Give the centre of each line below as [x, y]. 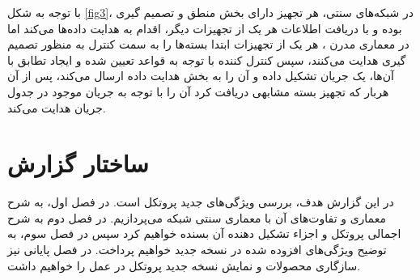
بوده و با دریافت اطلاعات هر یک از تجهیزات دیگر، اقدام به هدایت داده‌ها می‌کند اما [205, 28]
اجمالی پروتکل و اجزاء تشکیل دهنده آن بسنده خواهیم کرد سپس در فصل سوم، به [204, 233]
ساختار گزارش [78, 163]
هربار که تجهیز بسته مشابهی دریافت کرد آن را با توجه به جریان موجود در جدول [198, 91]
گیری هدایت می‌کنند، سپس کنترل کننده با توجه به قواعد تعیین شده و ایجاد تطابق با [207, 59]
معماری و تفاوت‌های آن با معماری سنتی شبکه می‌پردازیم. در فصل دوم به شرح [197, 217]
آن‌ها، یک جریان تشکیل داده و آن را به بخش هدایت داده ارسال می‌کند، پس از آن [201, 76]
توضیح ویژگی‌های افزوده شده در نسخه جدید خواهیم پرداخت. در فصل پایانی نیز [197, 250]
